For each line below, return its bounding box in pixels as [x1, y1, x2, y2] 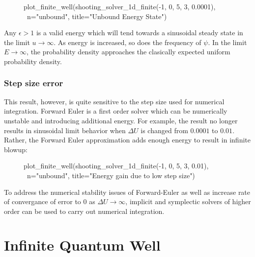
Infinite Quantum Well [4, 234, 161, 255]
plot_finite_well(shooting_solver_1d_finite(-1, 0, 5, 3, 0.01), [24, 161, 209, 171]
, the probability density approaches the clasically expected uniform [27, 47, 230, 57]
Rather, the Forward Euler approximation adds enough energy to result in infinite [4, 135, 251, 145]
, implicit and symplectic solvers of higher [125, 196, 251, 207]
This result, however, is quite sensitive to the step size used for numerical [4, 96, 225, 106]
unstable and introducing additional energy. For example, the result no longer [4, 115, 238, 125]
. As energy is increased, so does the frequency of [54, 37, 201, 47]
